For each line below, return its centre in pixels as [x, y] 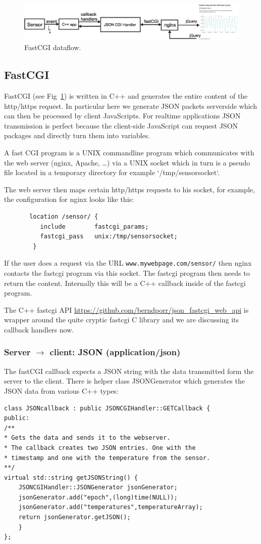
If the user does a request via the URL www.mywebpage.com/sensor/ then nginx [128, 263]
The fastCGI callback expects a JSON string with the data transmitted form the [129, 371]
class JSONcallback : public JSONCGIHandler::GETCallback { [107, 408]
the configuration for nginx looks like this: [69, 199]
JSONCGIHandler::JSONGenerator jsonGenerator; [98, 488]
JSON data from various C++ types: [61, 390]
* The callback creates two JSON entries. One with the [100, 448]
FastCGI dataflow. [53, 47]
